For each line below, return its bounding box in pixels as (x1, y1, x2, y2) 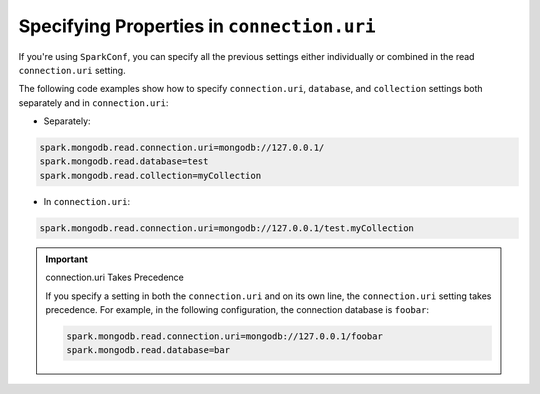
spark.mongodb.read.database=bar (66, 345, 230, 356)
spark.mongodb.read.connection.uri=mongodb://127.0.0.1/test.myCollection (39, 222, 415, 234)
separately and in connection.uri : (18, 96, 169, 109)
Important (45, 253, 89, 265)
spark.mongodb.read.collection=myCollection (39, 170, 262, 181)
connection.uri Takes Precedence (45, 271, 184, 284)
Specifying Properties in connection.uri (18, 15, 376, 37)
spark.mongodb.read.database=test (39, 156, 209, 167)
